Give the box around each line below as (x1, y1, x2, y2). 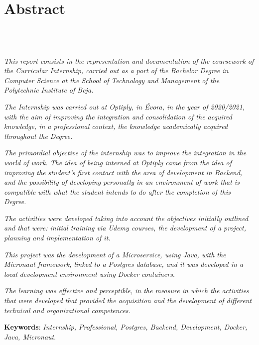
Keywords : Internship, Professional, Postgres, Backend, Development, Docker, (4, 322, 248, 332)
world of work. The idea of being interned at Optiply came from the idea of (4, 157, 232, 167)
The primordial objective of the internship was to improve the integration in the (4, 147, 247, 158)
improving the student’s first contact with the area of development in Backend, (4, 167, 243, 177)
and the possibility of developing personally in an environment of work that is (4, 177, 240, 187)
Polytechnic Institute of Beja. (4, 85, 94, 95)
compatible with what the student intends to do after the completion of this (4, 186, 231, 197)
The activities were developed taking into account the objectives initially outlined (4, 213, 249, 223)
